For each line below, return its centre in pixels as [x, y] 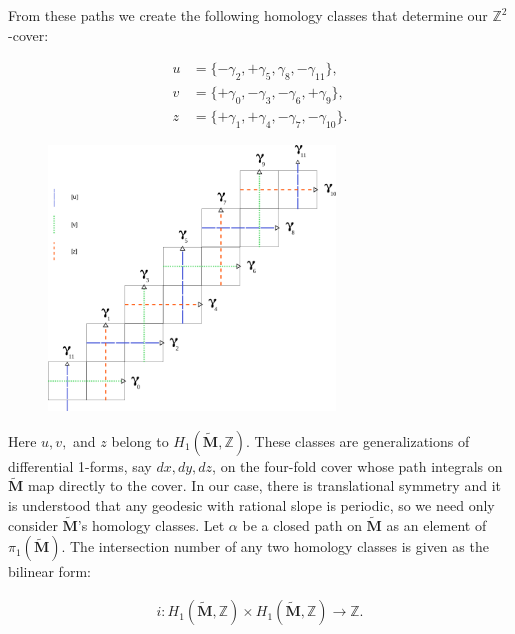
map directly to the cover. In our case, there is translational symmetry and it [264, 485]
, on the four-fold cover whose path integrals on [357, 465]
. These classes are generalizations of [357, 440]
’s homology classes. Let [151, 524]
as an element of [436, 524]
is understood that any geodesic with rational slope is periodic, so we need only [251, 505]
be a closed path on [302, 524]
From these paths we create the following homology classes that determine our [248, 15]
